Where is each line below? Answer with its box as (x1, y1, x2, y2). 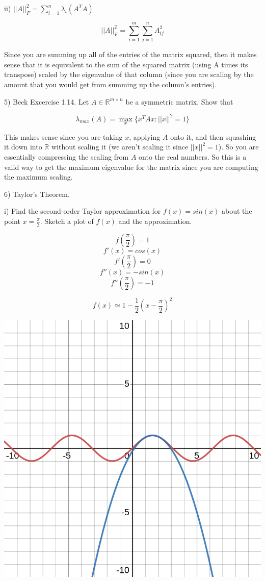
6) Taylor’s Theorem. (4, 188, 70, 199)
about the (222, 206, 252, 216)
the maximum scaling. (4, 171, 73, 182)
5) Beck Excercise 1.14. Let (4, 96, 89, 107)
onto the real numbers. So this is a (139, 151, 247, 162)
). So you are (218, 141, 259, 152)
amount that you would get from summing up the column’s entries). (4, 79, 217, 89)
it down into (4, 141, 42, 152)
